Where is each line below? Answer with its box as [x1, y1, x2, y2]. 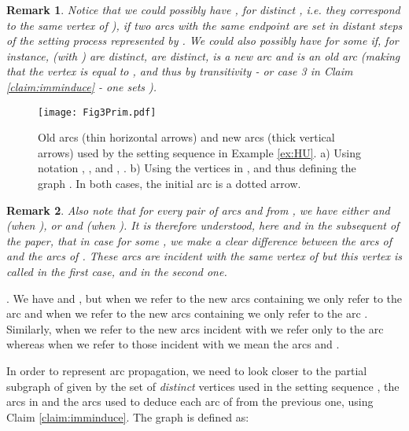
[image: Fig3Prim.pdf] [38, 106, 157, 118]
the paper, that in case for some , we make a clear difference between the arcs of [6, 232, 392, 249]
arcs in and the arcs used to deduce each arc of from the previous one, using [6, 393, 374, 410]
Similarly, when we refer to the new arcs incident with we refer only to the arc [6, 320, 384, 337]
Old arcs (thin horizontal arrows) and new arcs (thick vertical [38, 129, 335, 146]
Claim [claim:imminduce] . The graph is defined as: [6, 408, 249, 425]
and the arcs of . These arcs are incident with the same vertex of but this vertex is [6, 248, 403, 264]
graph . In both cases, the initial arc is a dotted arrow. [38, 175, 301, 191]
